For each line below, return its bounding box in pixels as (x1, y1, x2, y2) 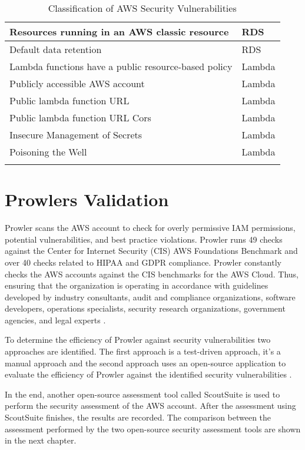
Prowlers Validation (5, 187, 169, 211)
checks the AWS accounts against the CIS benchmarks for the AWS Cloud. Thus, (5, 267, 299, 280)
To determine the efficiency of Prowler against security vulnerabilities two (5, 333, 271, 346)
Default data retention (9, 42, 102, 56)
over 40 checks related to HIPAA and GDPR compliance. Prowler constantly (5, 256, 281, 268)
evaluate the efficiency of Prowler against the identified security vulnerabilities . (5, 368, 292, 380)
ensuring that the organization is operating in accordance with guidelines (5, 279, 268, 292)
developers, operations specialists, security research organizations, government (5, 302, 286, 315)
